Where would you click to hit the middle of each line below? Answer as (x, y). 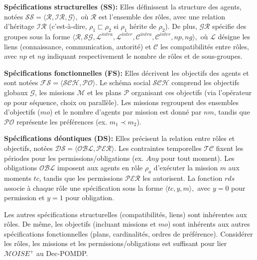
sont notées (21, 82)
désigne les (234, 36)
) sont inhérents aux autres (209, 224)
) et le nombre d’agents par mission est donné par (126, 112)
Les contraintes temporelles (160, 148)
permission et (24, 197)
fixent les (230, 148)
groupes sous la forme (37, 36)
